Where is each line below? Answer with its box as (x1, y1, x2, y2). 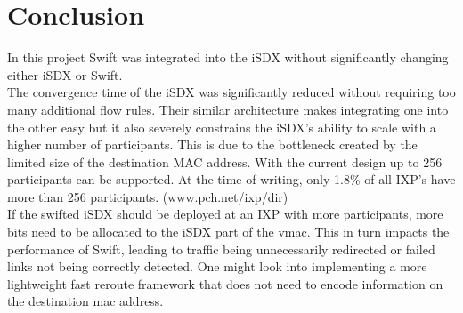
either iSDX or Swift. (7, 65, 123, 84)
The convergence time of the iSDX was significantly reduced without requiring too (7, 83, 456, 101)
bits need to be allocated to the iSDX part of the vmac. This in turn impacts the (7, 222, 450, 241)
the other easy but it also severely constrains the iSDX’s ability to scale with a (7, 117, 436, 136)
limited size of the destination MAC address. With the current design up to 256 (7, 152, 443, 171)
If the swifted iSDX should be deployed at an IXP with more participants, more (7, 205, 443, 223)
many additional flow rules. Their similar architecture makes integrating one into (7, 100, 449, 118)
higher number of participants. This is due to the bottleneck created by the (7, 135, 418, 154)
